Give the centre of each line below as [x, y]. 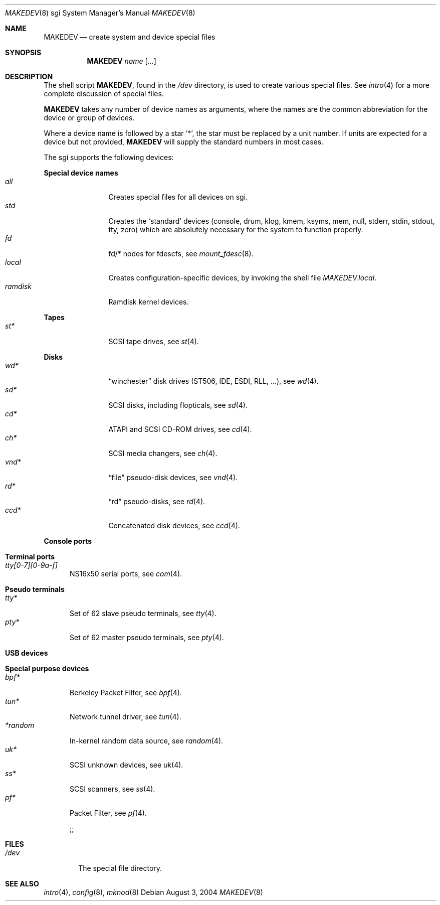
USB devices [27, 653]
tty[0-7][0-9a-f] [31, 565]
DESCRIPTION [29, 77]
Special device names [81, 173]
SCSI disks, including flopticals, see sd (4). [178, 405]
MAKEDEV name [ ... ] [122, 61]
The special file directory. [120, 868]
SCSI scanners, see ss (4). [113, 789]
